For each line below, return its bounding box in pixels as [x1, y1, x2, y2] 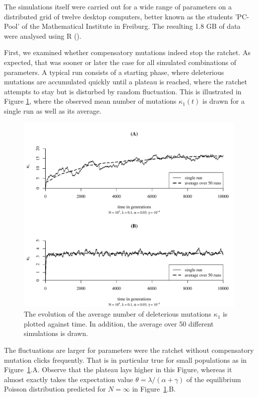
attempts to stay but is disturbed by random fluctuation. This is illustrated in [4, 86, 242, 96]
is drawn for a [202, 96, 245, 106]
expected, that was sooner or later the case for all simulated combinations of [4, 57, 236, 67]
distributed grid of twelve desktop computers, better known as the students [4, 11, 233, 21]
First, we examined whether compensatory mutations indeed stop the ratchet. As [4, 47, 251, 58]
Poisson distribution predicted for [4, 384, 106, 394]
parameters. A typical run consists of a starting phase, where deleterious [4, 66, 224, 77]
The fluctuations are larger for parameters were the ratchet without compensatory [4, 344, 254, 355]
